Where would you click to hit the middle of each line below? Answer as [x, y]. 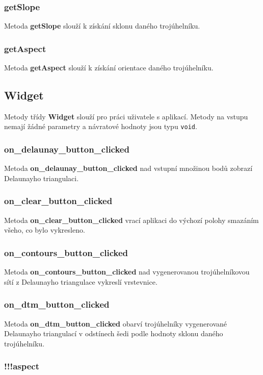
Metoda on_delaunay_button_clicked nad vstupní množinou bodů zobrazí [128, 168]
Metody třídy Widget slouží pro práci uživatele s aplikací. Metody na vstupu [126, 116]
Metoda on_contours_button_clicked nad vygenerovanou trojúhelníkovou [127, 272]
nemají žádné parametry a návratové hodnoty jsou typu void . [101, 126]
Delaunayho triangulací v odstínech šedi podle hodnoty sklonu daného [114, 333]
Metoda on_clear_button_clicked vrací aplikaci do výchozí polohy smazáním [131, 220]
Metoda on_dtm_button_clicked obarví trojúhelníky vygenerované [116, 323]
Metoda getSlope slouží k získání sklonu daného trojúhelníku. [102, 26]
